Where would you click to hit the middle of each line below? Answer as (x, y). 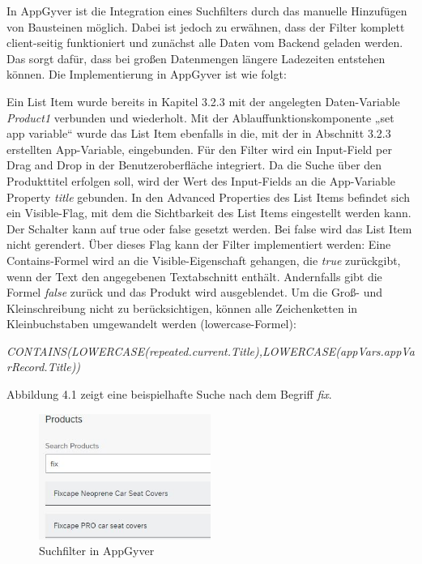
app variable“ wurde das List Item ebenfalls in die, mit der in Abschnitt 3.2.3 (199, 133)
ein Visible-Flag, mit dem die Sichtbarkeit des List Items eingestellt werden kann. (209, 213)
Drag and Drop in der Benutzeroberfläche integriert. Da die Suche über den (194, 165)
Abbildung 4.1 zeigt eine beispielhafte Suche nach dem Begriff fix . (169, 394)
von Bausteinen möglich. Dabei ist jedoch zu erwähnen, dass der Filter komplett (206, 26)
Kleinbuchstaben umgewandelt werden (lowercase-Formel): (151, 324)
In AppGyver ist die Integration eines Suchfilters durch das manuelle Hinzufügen (207, 11)
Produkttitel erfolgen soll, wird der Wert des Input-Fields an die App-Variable (201, 180)
